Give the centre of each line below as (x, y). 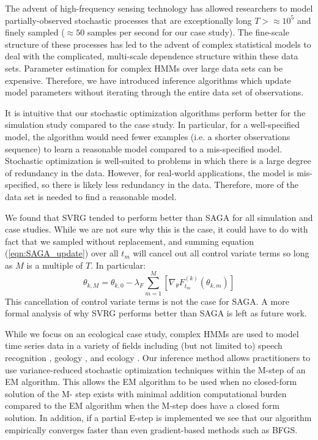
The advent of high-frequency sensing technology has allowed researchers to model (159, 8)
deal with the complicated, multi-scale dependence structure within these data (152, 56)
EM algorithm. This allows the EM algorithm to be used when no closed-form (151, 382)
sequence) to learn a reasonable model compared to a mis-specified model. (144, 148)
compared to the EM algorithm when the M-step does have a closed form (142, 405)
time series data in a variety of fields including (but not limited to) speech (144, 345)
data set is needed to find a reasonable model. (91, 196)
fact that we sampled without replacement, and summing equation (129, 241)
